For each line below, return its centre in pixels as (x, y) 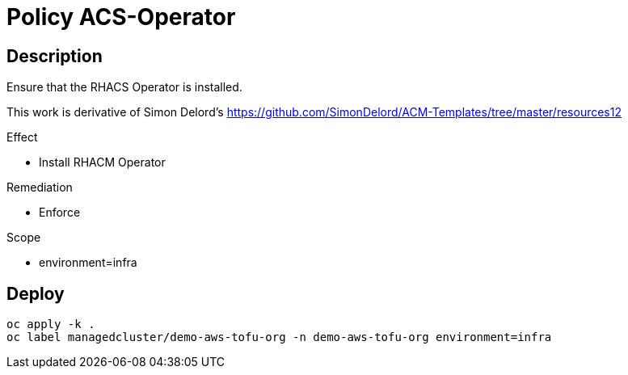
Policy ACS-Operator (121, 17)
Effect (22, 137)
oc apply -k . (51, 324)
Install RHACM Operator (102, 162)
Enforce (60, 213)
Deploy (36, 293)
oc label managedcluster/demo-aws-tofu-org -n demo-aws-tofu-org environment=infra (279, 337)
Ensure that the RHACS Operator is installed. (124, 87)
